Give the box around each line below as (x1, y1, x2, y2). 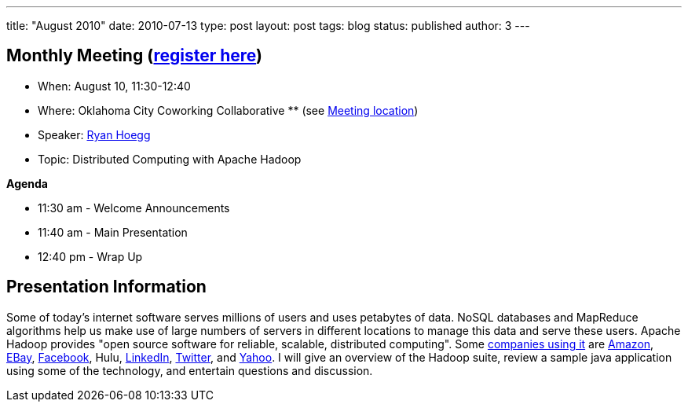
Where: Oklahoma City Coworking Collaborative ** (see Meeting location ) (38, 103, 419, 117)
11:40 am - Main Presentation (38, 225, 188, 239)
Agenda (6, 176, 48, 190)
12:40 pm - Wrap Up (38, 249, 143, 263)
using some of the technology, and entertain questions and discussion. (6, 363, 373, 377)
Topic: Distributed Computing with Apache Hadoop (38, 152, 302, 166)
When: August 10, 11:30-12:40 (38, 79, 191, 93)
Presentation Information (6, 277, 207, 297)
